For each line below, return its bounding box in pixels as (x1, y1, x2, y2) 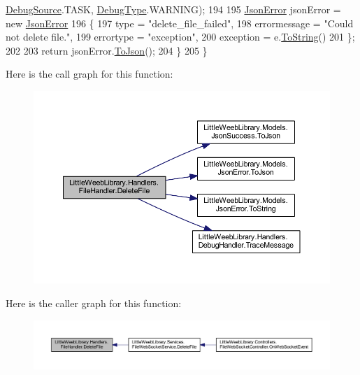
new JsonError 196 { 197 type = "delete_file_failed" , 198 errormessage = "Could (6, 15, 354, 30)
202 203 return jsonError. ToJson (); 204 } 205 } (6, 43, 208, 57)
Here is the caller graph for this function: (6, 296, 182, 311)
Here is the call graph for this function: (6, 66, 173, 81)
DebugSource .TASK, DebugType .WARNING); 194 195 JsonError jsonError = (6, 2, 341, 16)
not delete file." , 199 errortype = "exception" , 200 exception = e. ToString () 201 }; (6, 29, 355, 44)
